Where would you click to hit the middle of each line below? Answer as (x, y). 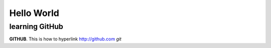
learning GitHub (36, 26)
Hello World (34, 13)
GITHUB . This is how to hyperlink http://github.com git (65, 39)
